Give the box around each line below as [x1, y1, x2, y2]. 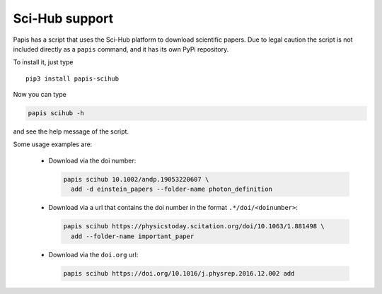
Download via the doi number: [48, 156, 137, 165]
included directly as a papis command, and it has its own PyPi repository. [13, 45, 229, 53]
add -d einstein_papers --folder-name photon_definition [71, 185, 272, 194]
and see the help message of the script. [13, 127, 129, 136]
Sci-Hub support [13, 11, 113, 26]
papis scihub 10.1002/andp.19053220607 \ [63, 175, 209, 183]
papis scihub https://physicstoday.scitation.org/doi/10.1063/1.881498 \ [63, 223, 325, 230]
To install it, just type [13, 58, 74, 66]
